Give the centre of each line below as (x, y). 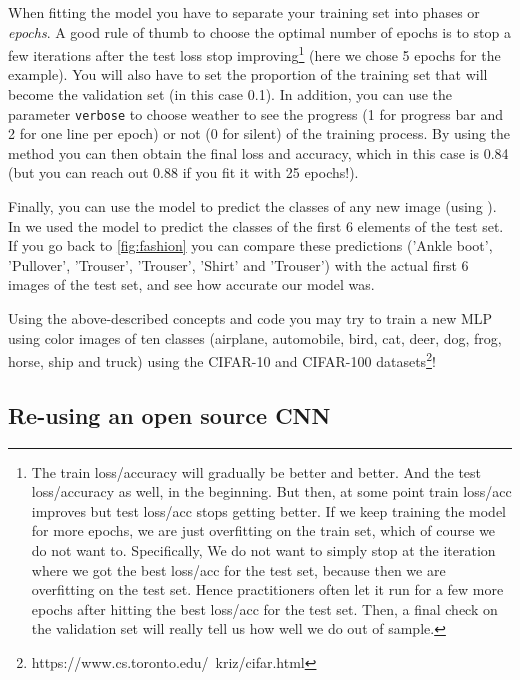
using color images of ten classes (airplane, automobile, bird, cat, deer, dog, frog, (255, 337)
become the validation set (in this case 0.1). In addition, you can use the (230, 94)
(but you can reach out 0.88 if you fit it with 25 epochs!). (183, 172)
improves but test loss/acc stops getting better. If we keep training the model (268, 510)
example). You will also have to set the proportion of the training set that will (248, 74)
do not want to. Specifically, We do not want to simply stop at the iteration (263, 550)
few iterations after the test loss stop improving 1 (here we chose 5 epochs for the (254, 53)
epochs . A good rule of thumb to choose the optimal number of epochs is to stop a (259, 31)
